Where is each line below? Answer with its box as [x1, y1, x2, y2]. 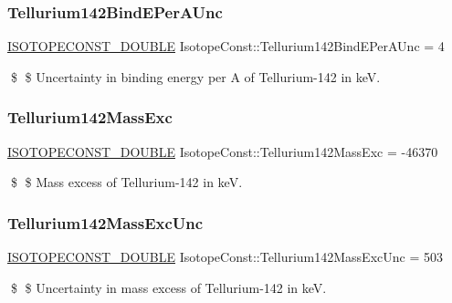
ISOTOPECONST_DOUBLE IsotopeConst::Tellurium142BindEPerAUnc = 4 [7, 37, 445, 56]
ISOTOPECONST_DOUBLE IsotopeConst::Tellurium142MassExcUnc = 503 [7, 247, 443, 266]
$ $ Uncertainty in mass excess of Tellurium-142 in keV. [10, 277, 327, 297]
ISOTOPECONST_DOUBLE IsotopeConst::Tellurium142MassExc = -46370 [7, 141, 438, 161]
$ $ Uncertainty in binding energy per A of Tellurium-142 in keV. [10, 67, 381, 86]
